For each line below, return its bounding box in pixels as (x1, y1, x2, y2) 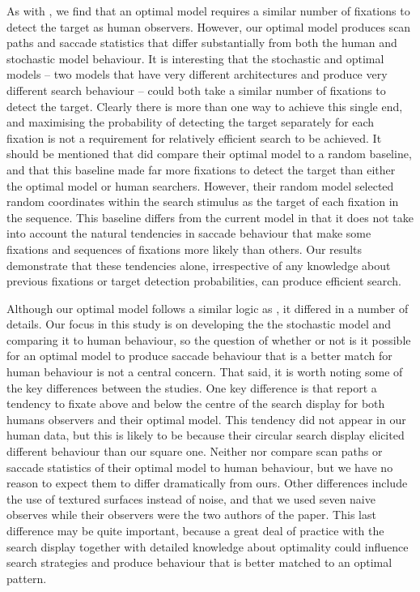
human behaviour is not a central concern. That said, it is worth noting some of (6, 363, 403, 380)
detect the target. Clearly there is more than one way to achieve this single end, (6, 97, 403, 114)
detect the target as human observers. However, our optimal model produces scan (6, 18, 411, 35)
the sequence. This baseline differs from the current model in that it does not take (6, 208, 414, 225)
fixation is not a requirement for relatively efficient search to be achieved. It (6, 129, 382, 146)
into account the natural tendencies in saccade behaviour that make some (6, 225, 371, 242)
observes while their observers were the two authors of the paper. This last (6, 506, 376, 523)
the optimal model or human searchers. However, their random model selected (6, 177, 394, 194)
